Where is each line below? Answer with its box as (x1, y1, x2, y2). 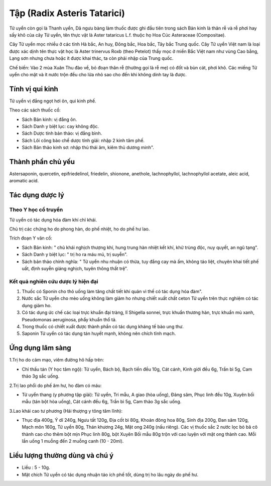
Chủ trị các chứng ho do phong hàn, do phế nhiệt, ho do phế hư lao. (9, 226, 150, 232)
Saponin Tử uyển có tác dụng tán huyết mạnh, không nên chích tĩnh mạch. (22, 330, 176, 336)
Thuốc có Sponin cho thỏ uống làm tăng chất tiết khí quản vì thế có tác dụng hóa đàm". (22, 289, 203, 295)
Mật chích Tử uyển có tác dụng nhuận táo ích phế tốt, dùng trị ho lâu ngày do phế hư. (22, 471, 199, 477)
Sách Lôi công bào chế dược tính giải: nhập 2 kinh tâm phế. (22, 137, 145, 143)
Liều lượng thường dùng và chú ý (9, 451, 114, 460)
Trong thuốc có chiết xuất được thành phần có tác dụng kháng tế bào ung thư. (22, 324, 184, 330)
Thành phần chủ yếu (9, 157, 75, 166)
